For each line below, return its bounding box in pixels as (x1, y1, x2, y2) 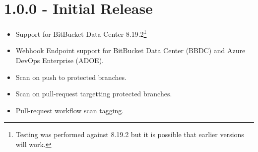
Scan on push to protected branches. (15, 72, 127, 82)
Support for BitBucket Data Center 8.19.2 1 (15, 27, 147, 39)
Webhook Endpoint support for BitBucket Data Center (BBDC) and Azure (15, 45, 246, 56)
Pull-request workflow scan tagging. (15, 105, 124, 115)
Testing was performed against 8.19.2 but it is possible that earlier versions (15, 129, 244, 140)
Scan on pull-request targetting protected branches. (15, 88, 172, 99)
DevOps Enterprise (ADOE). (15, 55, 104, 65)
